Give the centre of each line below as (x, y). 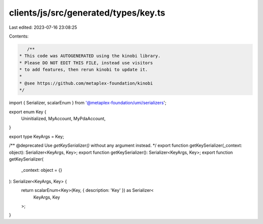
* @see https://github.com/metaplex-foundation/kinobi (86, 83)
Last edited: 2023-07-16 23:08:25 (43, 27)
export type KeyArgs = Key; (37, 136)
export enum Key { (28, 112)
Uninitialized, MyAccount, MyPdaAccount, (63, 119)
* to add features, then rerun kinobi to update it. (84, 70)
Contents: (19, 36)
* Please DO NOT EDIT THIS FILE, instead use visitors (86, 63)
